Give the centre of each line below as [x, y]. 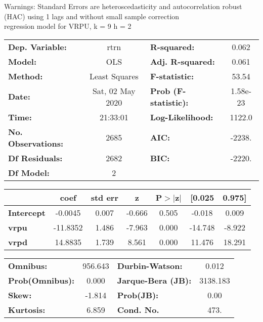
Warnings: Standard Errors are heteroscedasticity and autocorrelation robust [123, 6]
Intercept [27, 212]
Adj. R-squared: [182, 61]
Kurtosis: [27, 309]
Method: [26, 76]
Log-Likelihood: [182, 117]
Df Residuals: [35, 158]
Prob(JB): [138, 295]
